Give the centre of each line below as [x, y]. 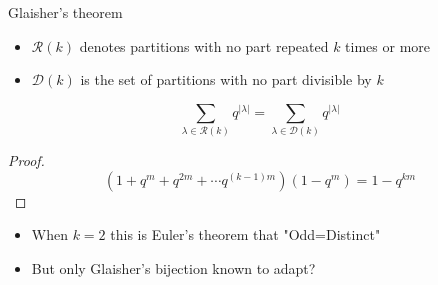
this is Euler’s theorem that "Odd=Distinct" [245, 234]
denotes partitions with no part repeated [204, 45]
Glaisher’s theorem [65, 12]
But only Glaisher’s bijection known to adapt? [173, 267]
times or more [388, 45]
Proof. [26, 160]
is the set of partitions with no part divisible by [226, 79]
